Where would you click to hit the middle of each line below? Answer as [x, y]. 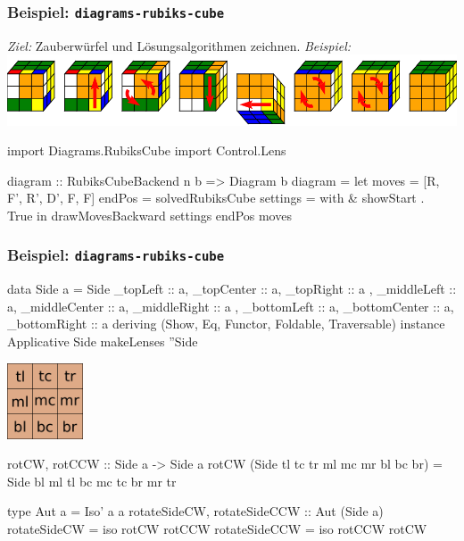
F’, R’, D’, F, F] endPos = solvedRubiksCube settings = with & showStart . [216, 198]
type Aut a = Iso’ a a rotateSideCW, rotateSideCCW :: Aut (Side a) [195, 511]
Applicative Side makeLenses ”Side [103, 341]
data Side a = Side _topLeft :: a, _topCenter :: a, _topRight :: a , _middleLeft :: [232, 289]
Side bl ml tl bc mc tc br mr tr [92, 481]
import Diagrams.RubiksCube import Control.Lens [147, 150]
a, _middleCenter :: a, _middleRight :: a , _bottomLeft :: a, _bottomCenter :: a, [231, 306]
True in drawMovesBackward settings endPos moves [149, 215]
